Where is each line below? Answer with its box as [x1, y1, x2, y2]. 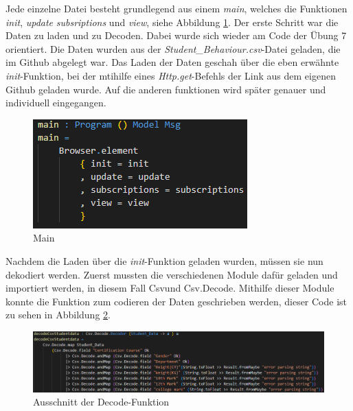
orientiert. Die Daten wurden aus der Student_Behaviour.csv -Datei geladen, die [5, 41, 341, 56]
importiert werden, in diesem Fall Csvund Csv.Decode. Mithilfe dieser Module [5, 281, 334, 295]
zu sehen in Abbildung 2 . [5, 307, 111, 322]
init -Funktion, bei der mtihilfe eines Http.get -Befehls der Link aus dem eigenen [5, 68, 336, 82]
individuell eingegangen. [5, 95, 106, 110]
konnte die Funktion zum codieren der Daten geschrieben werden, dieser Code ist [5, 294, 348, 308]
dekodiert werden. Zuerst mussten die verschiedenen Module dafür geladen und [5, 267, 338, 281]
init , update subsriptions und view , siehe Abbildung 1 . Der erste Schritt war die [5, 14, 339, 29]
